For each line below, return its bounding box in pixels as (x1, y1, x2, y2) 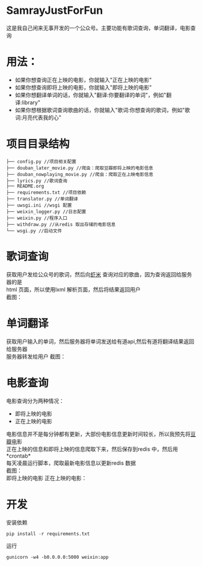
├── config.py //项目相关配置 (6, 158, 76, 164)
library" (22, 99, 41, 106)
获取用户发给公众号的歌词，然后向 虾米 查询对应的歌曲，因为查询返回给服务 (6, 270, 192, 278)
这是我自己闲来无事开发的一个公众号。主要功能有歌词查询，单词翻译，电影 (6, 24, 191, 31)
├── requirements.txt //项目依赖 (6, 189, 87, 196)
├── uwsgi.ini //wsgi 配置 (6, 202, 72, 208)
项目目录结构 (6, 137, 70, 151)
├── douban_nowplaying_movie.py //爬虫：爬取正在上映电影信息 (6, 171, 153, 178)
